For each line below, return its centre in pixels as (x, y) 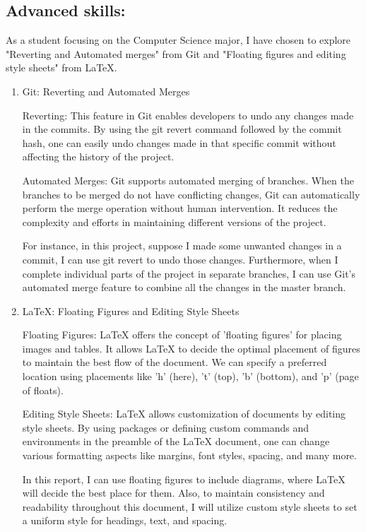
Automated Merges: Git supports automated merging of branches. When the (188, 180)
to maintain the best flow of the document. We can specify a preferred (175, 362)
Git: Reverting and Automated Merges (106, 91)
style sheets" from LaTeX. (61, 67)
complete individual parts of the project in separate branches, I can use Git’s (189, 273)
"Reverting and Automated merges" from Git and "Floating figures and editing (176, 53)
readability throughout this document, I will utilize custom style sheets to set (190, 506)
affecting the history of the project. (98, 156)
